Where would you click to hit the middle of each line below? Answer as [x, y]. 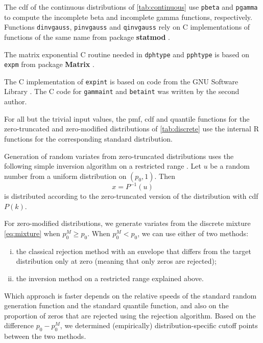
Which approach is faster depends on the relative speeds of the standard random [130, 295]
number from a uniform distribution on [65, 176]
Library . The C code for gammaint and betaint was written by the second [122, 91]
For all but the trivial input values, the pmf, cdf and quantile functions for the [127, 118]
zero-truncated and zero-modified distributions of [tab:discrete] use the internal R [131, 129]
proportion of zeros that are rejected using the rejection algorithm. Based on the [130, 315]
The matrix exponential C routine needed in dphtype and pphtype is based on [127, 54]
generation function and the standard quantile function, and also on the [116, 305]
